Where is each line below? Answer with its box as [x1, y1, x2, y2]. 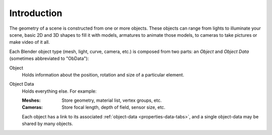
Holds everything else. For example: [22, 88, 97, 94]
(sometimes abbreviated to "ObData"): [9, 55, 89, 61]
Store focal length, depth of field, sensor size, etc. [61, 104, 166, 110]
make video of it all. [9, 39, 50, 45]
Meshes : [22, 97, 41, 103]
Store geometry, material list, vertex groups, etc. [61, 97, 162, 103]
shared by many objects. [22, 121, 73, 127]
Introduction [9, 8, 62, 19]
